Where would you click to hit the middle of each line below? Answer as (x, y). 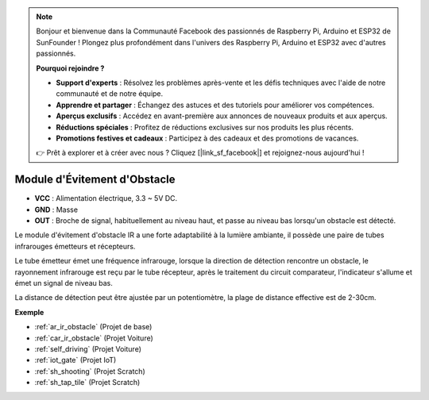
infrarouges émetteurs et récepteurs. (75, 246)
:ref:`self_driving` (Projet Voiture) (88, 348)
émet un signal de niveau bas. (64, 283)
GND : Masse (56, 210)
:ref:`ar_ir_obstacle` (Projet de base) (93, 327)
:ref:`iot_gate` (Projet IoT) (75, 360)
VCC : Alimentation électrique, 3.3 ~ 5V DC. (106, 198)
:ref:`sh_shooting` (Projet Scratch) (90, 371)
